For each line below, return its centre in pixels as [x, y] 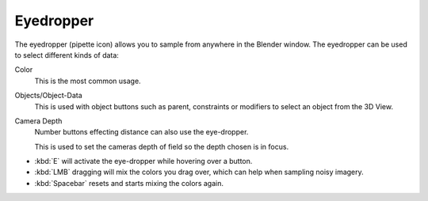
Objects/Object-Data [48, 96]
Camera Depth [38, 121]
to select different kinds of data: [67, 55]
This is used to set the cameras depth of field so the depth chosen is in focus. [162, 146]
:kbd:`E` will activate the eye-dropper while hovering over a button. [143, 161]
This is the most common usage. [88, 81]
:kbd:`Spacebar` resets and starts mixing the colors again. [129, 183]
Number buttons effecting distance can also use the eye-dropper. [141, 132]
